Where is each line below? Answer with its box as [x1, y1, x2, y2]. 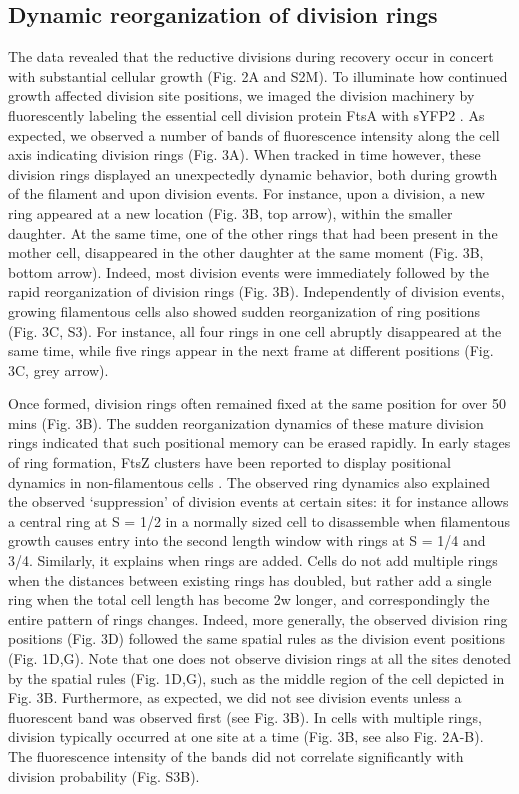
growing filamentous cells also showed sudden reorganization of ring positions [8, 300, 481, 321]
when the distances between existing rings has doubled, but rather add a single [8, 569, 492, 590]
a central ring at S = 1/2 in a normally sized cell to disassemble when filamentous [8, 510, 511, 531]
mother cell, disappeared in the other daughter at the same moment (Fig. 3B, [8, 242, 484, 263]
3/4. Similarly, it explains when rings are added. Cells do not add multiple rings [8, 550, 498, 571]
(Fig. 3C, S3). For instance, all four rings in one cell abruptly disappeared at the [8, 320, 502, 341]
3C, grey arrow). [8, 359, 109, 380]
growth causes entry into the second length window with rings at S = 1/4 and [8, 530, 486, 551]
